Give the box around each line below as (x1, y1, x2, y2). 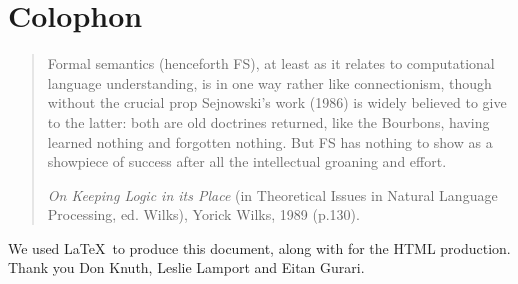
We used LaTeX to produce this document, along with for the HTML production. (8, 237, 511, 258)
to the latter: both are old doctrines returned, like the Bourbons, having (47, 111, 490, 132)
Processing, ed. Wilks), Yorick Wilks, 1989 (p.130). (47, 204, 360, 225)
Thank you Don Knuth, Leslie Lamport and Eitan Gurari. (8, 257, 365, 278)
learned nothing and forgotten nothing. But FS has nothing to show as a (47, 131, 493, 152)
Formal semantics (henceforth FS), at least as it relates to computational (47, 53, 495, 74)
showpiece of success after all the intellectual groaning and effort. (47, 151, 447, 172)
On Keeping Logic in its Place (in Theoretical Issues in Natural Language (47, 184, 498, 205)
